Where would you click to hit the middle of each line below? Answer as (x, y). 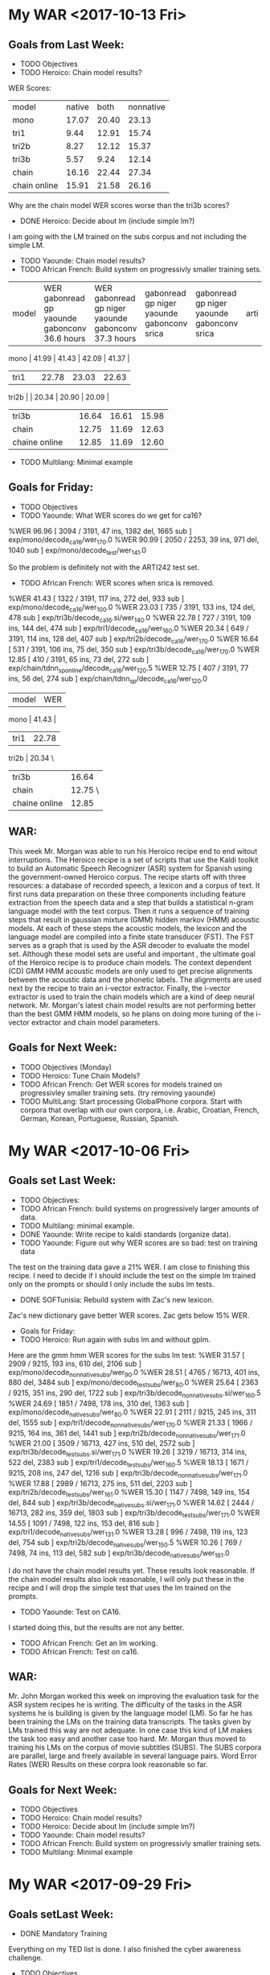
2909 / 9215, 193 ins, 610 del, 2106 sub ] (75, 1364)
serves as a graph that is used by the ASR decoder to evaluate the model (129, 945)
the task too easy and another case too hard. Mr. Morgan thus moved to (127, 1739)
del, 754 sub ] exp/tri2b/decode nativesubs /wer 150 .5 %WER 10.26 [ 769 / (125, 1543)
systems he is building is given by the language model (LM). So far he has (131, 1713)
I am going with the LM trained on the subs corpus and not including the (128, 236)
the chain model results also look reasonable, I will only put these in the (127, 1579)
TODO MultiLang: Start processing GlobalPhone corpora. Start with (131, 1101)
